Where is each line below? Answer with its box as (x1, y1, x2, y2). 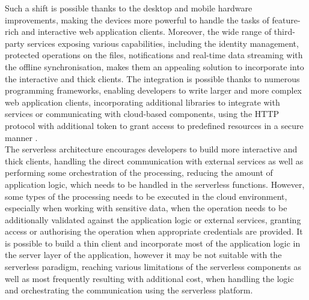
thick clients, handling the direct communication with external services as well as (5, 154, 304, 167)
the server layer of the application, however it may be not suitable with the (5, 248, 282, 261)
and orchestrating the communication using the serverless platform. (5, 284, 253, 296)
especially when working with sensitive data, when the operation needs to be (5, 202, 287, 214)
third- (274, 25, 295, 38)
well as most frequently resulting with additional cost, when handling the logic (5, 272, 294, 284)
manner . (5, 131, 38, 143)
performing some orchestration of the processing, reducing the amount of (5, 166, 273, 179)
